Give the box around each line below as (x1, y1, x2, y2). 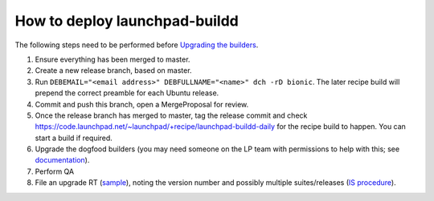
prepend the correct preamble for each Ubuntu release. (35, 88, 219, 98)
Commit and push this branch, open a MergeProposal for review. (35, 99, 249, 109)
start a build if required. (35, 133, 113, 143)
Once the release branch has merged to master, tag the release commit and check (35, 111, 308, 120)
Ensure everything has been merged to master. (35, 54, 190, 64)
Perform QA (35, 167, 75, 176)
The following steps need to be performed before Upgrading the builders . (14, 40, 259, 50)
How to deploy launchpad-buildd (14, 12, 239, 30)
